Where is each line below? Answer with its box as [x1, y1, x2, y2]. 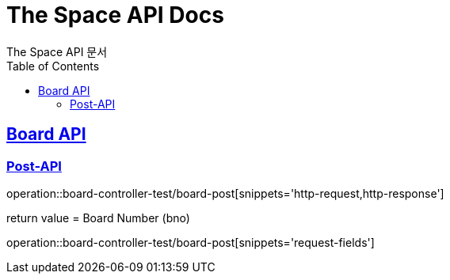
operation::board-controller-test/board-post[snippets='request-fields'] [6, 235, 375, 249]
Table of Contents [6, 59, 100, 73]
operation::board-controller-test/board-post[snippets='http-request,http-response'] [6, 186, 444, 200]
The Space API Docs [6, 2, 224, 28]
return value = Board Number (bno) [6, 210, 190, 225]
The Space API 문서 [6, 44, 108, 59]
